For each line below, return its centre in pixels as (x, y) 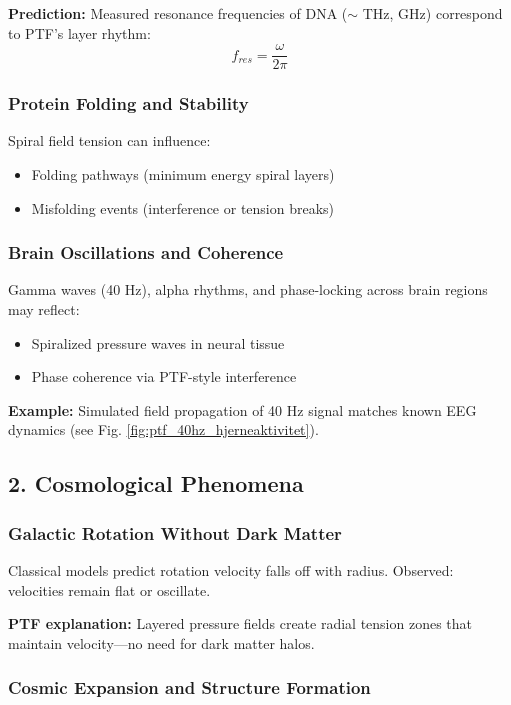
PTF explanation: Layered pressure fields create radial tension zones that (240, 623)
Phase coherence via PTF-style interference (164, 376)
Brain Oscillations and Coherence (146, 252)
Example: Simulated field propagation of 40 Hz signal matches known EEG (242, 409)
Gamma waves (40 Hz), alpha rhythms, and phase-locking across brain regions (248, 289)
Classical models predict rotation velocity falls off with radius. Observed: (231, 570)
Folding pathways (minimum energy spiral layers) (183, 174)
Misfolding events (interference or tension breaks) (183, 207)
